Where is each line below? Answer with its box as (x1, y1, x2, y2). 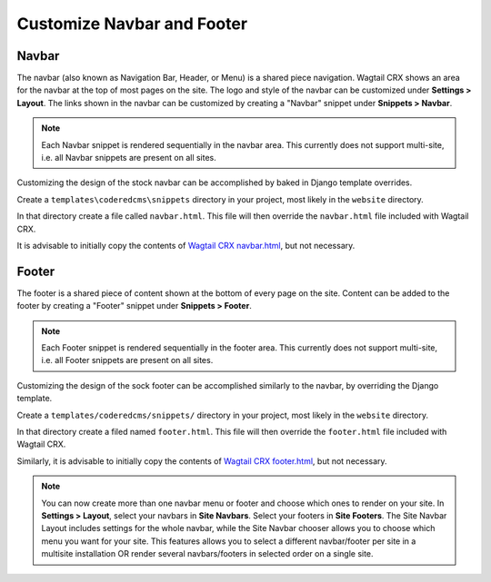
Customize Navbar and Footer (16, 14, 248, 34)
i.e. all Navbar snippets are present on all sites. (41, 153, 217, 163)
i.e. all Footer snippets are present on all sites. (41, 355, 214, 366)
